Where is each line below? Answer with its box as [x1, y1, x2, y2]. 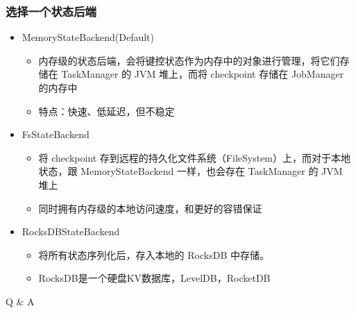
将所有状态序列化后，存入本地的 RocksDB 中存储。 [38, 247, 269, 262]
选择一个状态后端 [6, 2, 96, 19]
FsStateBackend [22, 127, 90, 142]
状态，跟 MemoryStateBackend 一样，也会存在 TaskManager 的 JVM [38, 164, 343, 178]
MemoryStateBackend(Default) [22, 30, 155, 44]
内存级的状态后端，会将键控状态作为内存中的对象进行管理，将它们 [38, 53, 340, 67]
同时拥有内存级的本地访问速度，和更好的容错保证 [38, 201, 262, 215]
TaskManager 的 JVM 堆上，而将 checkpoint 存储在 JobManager [61, 67, 344, 81]
